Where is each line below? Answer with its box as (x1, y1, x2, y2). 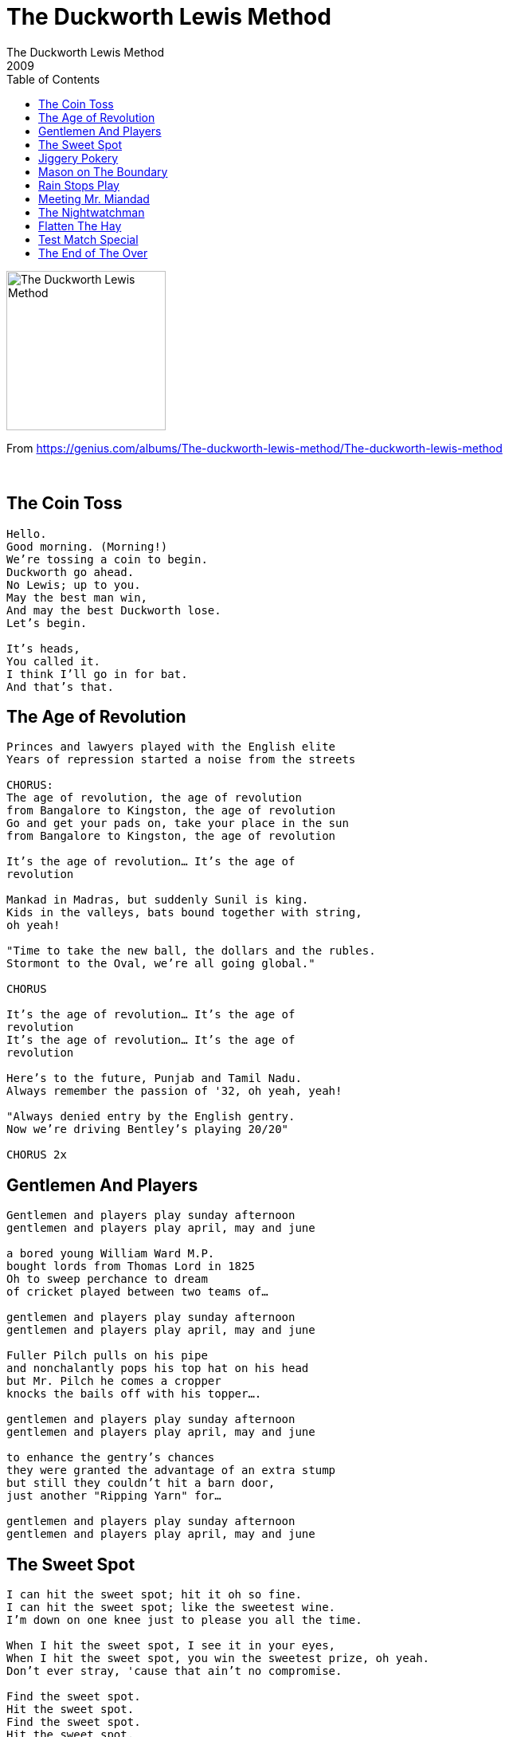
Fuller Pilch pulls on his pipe (6, 1349, 208, 1363)
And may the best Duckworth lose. (6, 603, 221, 617)
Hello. (6, 527, 47, 540)
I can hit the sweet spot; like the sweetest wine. (6, 1601, 336, 1614)
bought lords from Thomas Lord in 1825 (6, 1260, 255, 1273)
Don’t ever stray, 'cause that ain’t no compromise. (6, 1664, 343, 1678)
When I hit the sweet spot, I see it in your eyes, (6, 1639, 336, 1653)
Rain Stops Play (38, 178, 119, 192)
